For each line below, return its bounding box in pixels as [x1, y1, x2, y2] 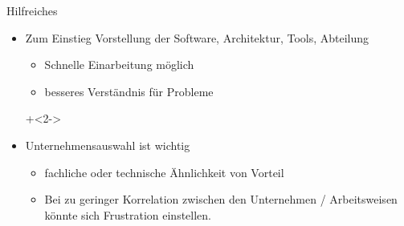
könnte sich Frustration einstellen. [44, 206, 212, 223]
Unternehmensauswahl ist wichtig [25, 136, 190, 153]
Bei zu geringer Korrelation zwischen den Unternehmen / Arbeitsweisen [44, 191, 398, 208]
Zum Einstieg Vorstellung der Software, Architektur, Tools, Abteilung [25, 29, 369, 46]
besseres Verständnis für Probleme [44, 83, 214, 99]
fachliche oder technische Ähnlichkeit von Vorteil [44, 163, 284, 180]
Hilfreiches [6, 2, 58, 18]
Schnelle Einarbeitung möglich [44, 56, 194, 73]
